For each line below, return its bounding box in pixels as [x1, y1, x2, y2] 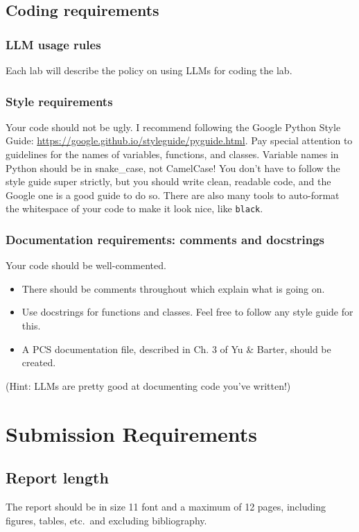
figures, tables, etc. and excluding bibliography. [6, 513, 207, 527]
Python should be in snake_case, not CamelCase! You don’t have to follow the [6, 160, 340, 175]
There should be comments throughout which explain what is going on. [21, 281, 325, 295]
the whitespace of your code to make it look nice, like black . [6, 201, 263, 216]
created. [21, 355, 56, 370]
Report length [6, 467, 109, 488]
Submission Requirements [6, 419, 258, 447]
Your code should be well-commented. [6, 258, 166, 273]
